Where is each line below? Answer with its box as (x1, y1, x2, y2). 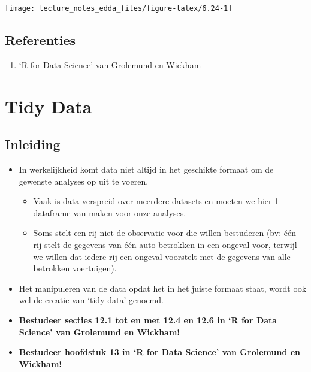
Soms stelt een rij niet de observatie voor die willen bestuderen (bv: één (33, 226, 296, 239)
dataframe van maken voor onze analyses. (33, 206, 186, 219)
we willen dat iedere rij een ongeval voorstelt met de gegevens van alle (33, 250, 291, 262)
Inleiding (5, 135, 61, 153)
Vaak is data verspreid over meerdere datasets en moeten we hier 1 (33, 195, 279, 207)
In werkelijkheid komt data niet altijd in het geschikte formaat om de (19, 163, 274, 176)
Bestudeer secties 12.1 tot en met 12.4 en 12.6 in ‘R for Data (19, 313, 277, 326)
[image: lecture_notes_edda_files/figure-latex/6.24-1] (5, 4, 233, 13)
